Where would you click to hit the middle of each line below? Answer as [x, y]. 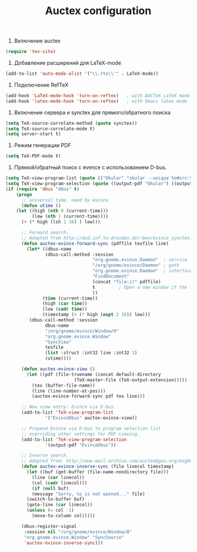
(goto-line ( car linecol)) [60, 505]
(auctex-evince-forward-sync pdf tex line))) [88, 396]
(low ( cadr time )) [65, 309]
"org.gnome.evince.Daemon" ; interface [143, 271]
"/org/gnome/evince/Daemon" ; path [136, 265]
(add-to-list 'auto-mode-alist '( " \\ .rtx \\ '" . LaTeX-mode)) [82, 74]
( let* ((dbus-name [49, 249]
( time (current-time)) [70, 298]
